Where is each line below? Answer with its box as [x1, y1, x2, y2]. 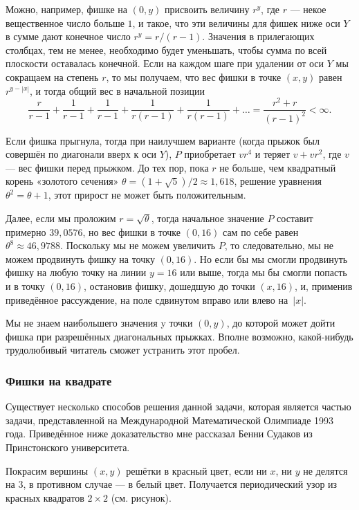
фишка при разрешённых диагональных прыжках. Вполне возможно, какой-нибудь [6, 329, 353, 343]
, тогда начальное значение [151, 211, 264, 226]
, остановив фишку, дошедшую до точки [84, 278, 255, 293]
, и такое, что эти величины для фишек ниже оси [132, 15, 340, 30]
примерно [6, 224, 46, 239]
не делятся [303, 463, 348, 477]
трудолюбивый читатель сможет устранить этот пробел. [6, 343, 240, 357]
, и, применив [295, 278, 353, 293]
